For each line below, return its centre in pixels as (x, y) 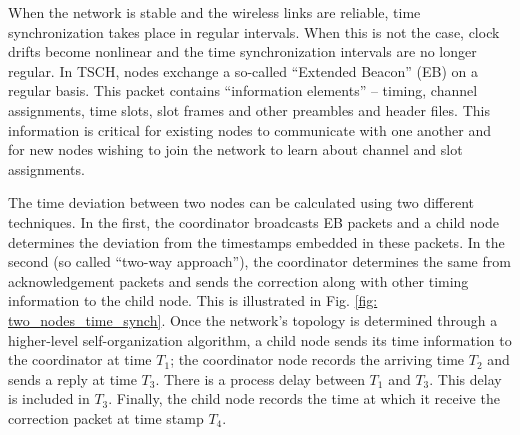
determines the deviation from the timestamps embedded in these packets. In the (256, 241)
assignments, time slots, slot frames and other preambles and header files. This (249, 109)
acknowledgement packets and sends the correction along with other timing (238, 280)
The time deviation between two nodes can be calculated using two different (241, 202)
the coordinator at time (80, 359)
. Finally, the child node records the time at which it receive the (304, 398)
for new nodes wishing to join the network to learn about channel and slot (235, 149)
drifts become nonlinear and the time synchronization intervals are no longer (242, 51)
